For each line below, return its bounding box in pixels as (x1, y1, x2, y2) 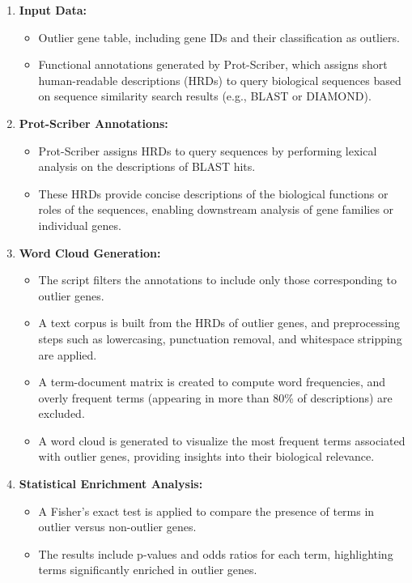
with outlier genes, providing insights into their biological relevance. (38, 448, 375, 465)
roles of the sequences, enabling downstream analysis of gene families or (38, 201, 394, 218)
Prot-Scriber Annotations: (19, 114, 168, 131)
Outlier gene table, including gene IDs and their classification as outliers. (38, 28, 400, 45)
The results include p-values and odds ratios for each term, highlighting (38, 545, 393, 562)
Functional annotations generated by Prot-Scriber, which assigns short (38, 56, 388, 73)
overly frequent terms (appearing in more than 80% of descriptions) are (38, 389, 393, 406)
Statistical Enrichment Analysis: (19, 475, 203, 492)
